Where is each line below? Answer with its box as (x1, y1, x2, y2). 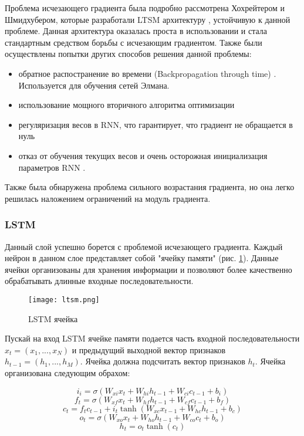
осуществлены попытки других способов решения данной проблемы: (5, 48, 252, 60)
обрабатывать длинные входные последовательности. (5, 275, 194, 287)
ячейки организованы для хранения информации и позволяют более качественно (5, 263, 292, 275)
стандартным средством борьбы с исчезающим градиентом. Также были (5, 36, 262, 48)
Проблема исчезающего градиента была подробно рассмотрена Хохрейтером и (5, 2, 285, 13)
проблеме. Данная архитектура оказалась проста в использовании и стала (5, 25, 268, 37)
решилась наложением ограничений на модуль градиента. (5, 192, 211, 204)
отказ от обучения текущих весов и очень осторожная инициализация (18, 149, 268, 161)
